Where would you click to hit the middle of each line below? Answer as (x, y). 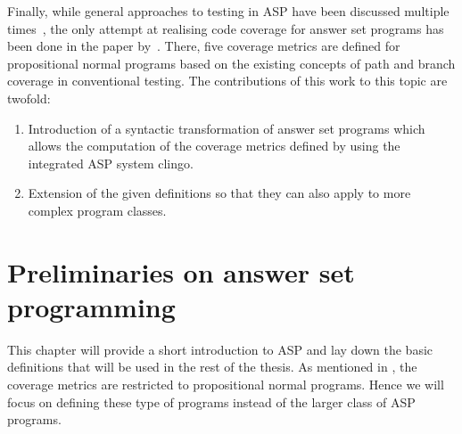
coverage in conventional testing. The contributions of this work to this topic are (227, 81)
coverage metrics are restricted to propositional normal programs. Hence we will (226, 385)
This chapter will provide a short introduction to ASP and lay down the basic (220, 349)
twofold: (29, 98)
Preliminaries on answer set (181, 271)
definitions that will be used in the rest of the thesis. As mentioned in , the (212, 367)
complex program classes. (97, 210)
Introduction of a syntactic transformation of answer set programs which (227, 128)
